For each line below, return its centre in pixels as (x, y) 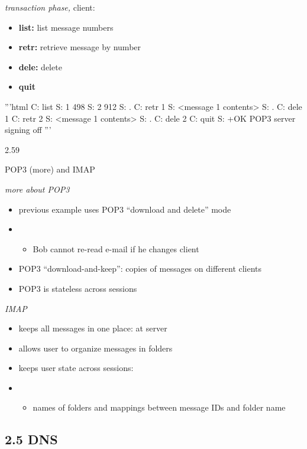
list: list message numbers (66, 27)
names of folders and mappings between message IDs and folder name (159, 407)
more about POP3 (37, 189)
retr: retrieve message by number (80, 47)
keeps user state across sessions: (76, 368)
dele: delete (40, 66)
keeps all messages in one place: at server (93, 328)
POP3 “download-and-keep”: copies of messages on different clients (140, 269)
